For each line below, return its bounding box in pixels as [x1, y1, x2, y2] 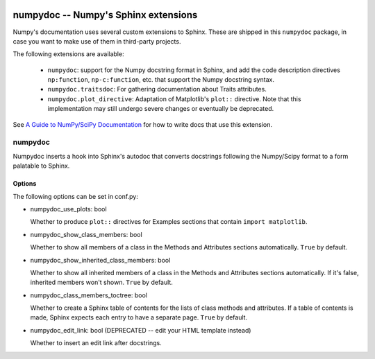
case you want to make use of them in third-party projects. [12, 37, 181, 45]
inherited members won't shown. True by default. [30, 278, 173, 287]
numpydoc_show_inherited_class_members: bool [30, 256, 171, 264]
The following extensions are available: [12, 50, 124, 58]
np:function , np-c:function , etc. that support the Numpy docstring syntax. [47, 76, 274, 84]
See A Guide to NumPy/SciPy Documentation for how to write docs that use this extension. [12, 120, 272, 128]
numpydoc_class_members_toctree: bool [30, 291, 147, 299]
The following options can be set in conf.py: [12, 192, 138, 200]
